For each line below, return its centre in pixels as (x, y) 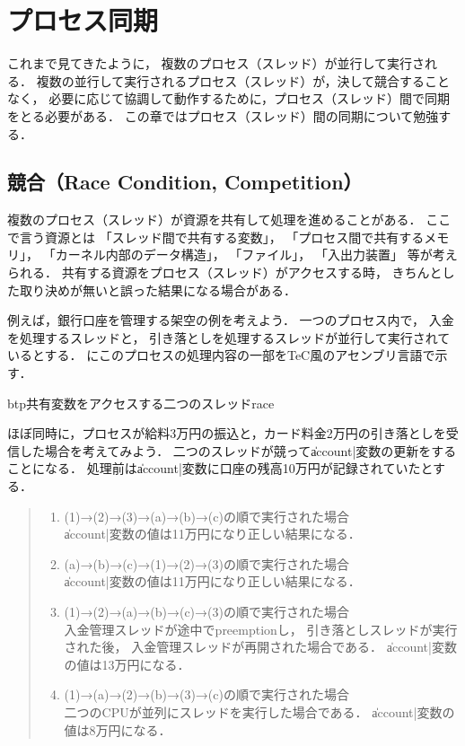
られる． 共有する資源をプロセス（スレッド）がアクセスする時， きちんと (225, 272)
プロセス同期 (83, 20)
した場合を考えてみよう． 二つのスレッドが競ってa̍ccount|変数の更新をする (238, 450)
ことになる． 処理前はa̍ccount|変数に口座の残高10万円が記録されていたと (220, 468)
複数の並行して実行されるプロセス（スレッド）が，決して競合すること (243, 80)
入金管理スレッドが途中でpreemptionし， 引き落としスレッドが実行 (261, 629)
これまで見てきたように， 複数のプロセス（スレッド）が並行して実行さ (216, 63)
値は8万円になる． (118, 729)
